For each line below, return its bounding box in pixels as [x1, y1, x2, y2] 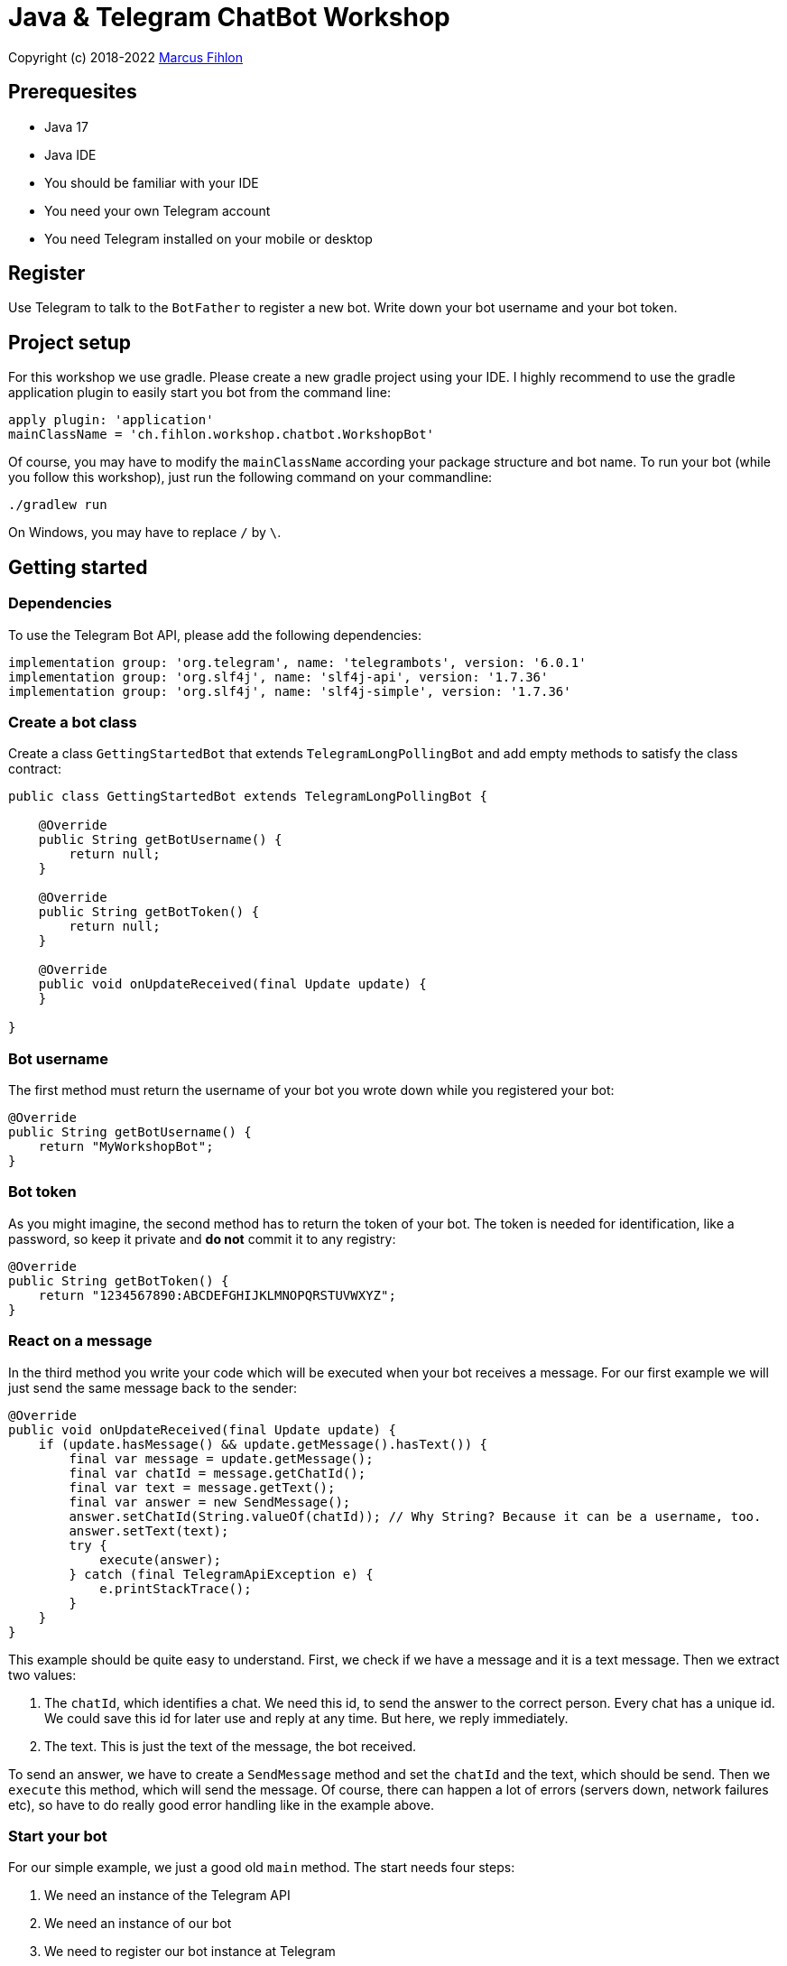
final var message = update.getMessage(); [69, 1451, 374, 1466]
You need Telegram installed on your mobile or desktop [44, 230, 373, 246]
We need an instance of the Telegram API [44, 1887, 291, 1904]
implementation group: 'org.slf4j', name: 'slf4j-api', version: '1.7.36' [8, 669, 549, 684]
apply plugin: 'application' [8, 413, 214, 428]
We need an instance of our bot [44, 1915, 232, 1932]
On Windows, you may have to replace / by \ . [8, 524, 282, 541]
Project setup [8, 330, 132, 354]
